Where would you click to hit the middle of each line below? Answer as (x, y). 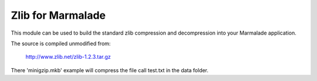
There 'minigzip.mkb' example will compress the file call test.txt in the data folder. (109, 70)
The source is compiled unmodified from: (61, 43)
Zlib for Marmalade (58, 15)
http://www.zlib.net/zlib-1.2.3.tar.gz (68, 57)
